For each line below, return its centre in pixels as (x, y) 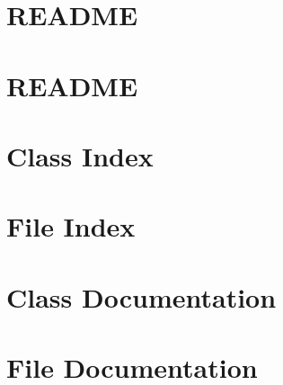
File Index (71, 226)
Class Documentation (141, 296)
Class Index (80, 155)
